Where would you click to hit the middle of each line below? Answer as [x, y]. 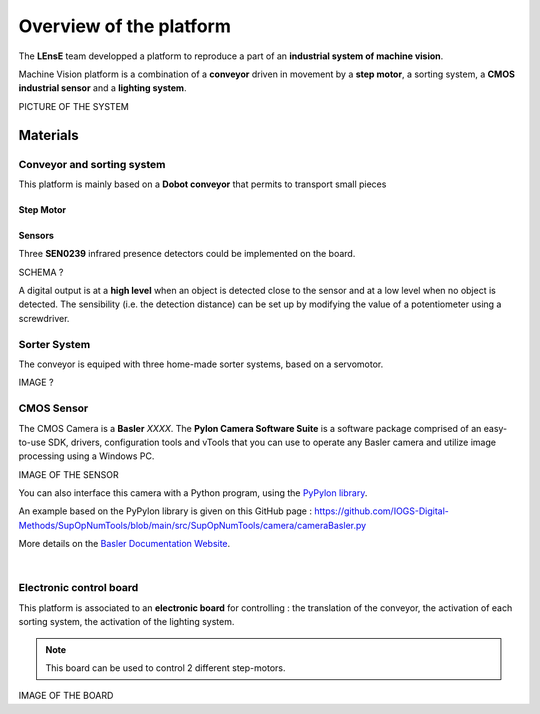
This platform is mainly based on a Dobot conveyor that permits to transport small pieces [202, 184]
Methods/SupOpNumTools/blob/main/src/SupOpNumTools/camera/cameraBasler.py [192, 525]
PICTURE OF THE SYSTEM [73, 106]
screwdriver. [44, 318]
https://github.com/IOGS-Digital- [381, 511]
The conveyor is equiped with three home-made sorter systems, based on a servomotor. [201, 364]
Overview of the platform [125, 26]
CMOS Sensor [53, 408]
